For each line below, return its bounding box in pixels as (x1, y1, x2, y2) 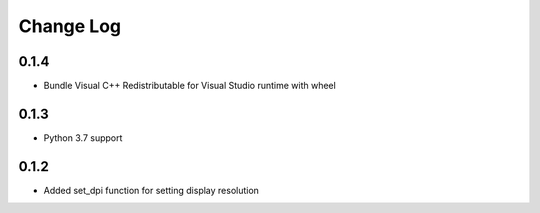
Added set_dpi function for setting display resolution (43, 184, 260, 196)
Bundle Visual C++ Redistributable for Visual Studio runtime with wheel (43, 80, 337, 92)
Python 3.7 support (43, 131, 123, 144)
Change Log (18, 15, 122, 37)
